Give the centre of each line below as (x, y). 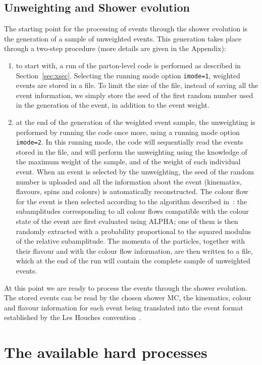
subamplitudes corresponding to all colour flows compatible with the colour (132, 211)
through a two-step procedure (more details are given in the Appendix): (115, 48)
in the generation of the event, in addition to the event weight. (113, 105)
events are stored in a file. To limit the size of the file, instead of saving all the (137, 85)
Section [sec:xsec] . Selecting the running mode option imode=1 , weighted (128, 75)
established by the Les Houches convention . (73, 317)
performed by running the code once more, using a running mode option (128, 132)
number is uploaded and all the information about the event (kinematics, (129, 181)
